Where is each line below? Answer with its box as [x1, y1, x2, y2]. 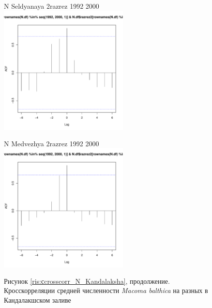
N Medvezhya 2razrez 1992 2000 [4, 138, 99, 148]
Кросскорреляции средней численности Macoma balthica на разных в [4, 285, 208, 295]
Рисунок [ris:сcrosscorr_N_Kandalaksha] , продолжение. [4, 276, 170, 286]
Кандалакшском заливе [4, 294, 71, 305]
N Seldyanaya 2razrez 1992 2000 [4, 1, 99, 11]
